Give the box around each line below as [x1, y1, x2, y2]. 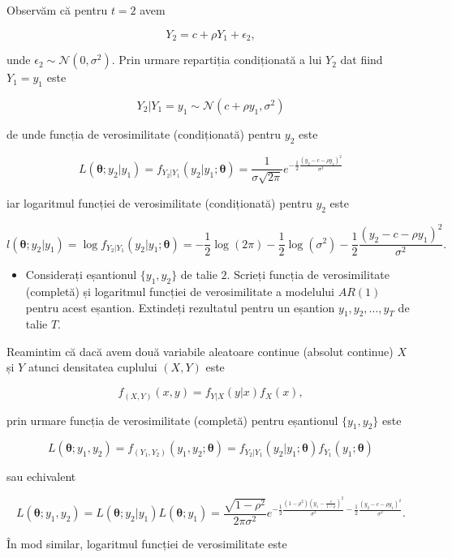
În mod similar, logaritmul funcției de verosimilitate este [6, 534, 287, 552]
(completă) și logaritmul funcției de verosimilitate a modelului [25, 282, 334, 299]
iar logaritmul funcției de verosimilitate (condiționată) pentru [6, 194, 312, 211]
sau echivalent [6, 468, 76, 485]
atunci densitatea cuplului [28, 358, 157, 376]
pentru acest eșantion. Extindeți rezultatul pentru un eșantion [25, 298, 335, 315]
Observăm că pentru [6, 2, 108, 18]
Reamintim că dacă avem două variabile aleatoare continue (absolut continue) [6, 342, 394, 359]
